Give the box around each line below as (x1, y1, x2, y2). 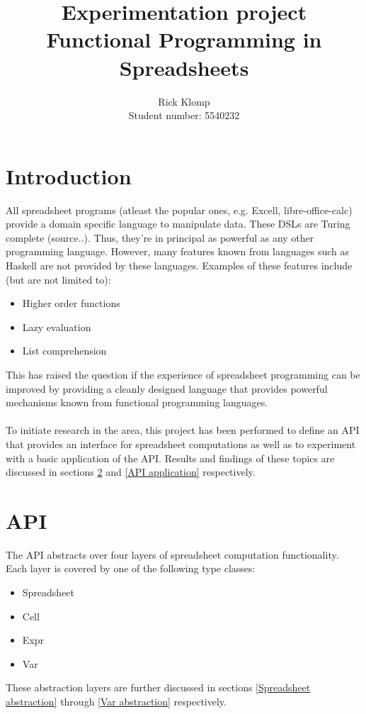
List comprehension (22, 343, 107, 358)
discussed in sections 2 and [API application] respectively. (6, 464, 256, 479)
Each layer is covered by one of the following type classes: (6, 561, 256, 576)
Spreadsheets (119, 52, 249, 82)
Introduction (6, 161, 132, 190)
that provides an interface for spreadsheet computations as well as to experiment (6, 436, 356, 451)
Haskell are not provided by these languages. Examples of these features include (6, 258, 353, 272)
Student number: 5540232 (128, 108, 240, 123)
